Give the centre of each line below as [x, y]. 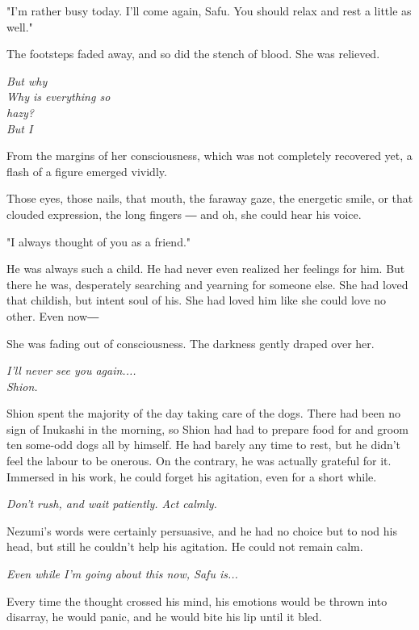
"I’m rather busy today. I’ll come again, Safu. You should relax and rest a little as [209, 10]
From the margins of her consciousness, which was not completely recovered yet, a [209, 155]
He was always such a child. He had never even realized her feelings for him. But [206, 269]
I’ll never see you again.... [71, 370]
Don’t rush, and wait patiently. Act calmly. [112, 504]
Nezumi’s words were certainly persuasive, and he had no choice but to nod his [202, 530]
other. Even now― [53, 315]
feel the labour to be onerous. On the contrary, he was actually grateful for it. [199, 461]
